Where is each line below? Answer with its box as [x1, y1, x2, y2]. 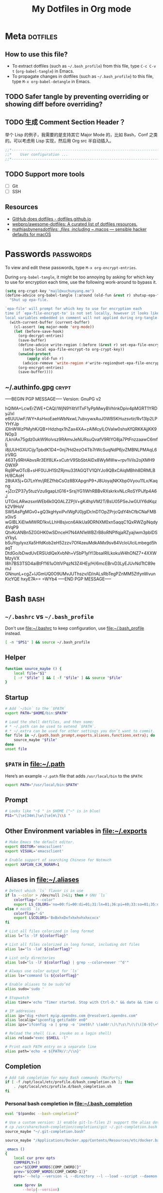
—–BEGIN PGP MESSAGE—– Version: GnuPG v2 [5, 396, 101, 402]
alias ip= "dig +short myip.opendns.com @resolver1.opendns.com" [5, 1013, 138, 1018]
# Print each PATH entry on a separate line [5, 1044, 97, 1049]
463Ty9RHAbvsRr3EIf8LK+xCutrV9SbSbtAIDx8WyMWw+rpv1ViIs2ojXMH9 [5, 457, 155, 463]
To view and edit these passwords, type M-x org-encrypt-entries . [5, 264, 137, 271]
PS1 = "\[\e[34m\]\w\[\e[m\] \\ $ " [5, 813, 70, 818]
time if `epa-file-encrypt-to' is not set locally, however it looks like [5, 311, 160, 316]
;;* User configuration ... [5, 152, 68, 157]
